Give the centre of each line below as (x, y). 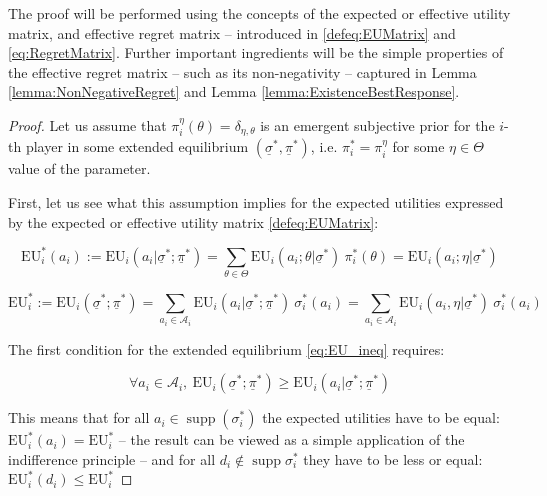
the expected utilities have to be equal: (381, 417)
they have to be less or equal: (393, 458)
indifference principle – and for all (112, 458)
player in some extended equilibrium (137, 146)
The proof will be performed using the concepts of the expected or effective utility (259, 13)
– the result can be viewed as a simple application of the (291, 439)
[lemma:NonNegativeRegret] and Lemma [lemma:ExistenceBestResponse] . (234, 91)
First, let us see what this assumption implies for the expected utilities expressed (256, 202)
